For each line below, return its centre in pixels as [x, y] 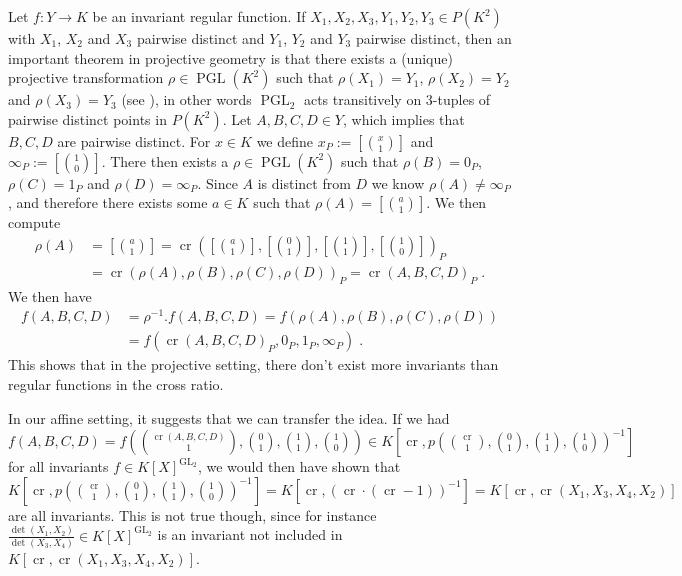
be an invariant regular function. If [199, 16]
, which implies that [404, 118]
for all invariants [58, 466]
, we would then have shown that [299, 466]
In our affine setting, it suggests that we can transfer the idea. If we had [229, 417]
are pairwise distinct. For [134, 140]
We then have [50, 295]
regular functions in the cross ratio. [116, 383]
